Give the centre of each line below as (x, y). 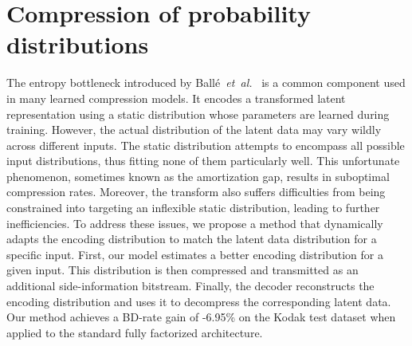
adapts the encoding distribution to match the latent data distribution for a (192, 239)
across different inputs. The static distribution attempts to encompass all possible (206, 145)
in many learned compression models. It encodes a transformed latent (176, 98)
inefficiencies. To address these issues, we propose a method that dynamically (195, 223)
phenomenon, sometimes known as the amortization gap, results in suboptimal (198, 176)
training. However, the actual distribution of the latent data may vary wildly (194, 130)
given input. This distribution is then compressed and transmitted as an (182, 270)
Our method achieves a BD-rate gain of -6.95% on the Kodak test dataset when (201, 317)
